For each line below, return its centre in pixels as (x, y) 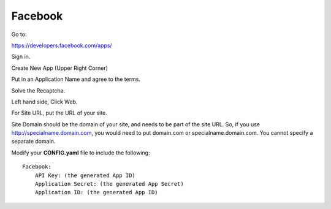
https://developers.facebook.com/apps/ (62, 45)
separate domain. (33, 142)
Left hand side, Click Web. (44, 102)
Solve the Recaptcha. (38, 90)
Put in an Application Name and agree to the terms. (76, 79)
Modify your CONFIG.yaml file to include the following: (81, 153)
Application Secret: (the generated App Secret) (109, 184)
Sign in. (21, 57)
